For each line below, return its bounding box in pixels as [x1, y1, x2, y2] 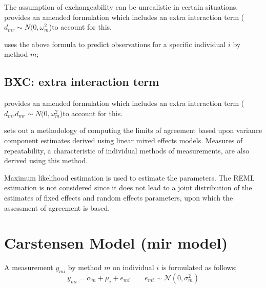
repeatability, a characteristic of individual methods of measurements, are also [4, 145, 250, 156]
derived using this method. [4, 155, 88, 166]
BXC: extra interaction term [4, 74, 159, 90]
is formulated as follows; [161, 262, 237, 273]
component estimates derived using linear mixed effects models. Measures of [4, 135, 243, 145]
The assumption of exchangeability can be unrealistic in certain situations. [4, 2, 238, 12]
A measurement [4, 262, 53, 273]
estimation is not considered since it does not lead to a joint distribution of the [4, 182, 252, 193]
